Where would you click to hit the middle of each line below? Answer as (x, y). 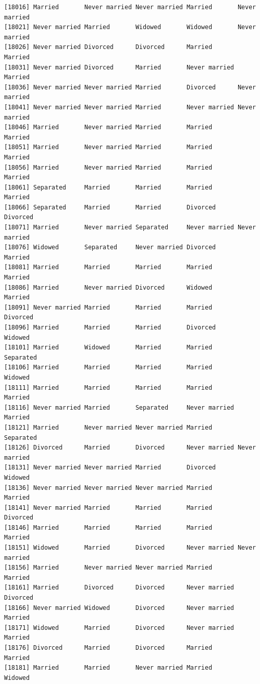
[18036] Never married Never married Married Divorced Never (130, 87)
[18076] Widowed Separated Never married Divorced (110, 247)
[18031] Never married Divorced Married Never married (119, 67)
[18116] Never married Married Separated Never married (119, 407)
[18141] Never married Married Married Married (108, 508)
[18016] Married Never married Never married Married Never (130, 7)
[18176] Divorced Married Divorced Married (108, 648)
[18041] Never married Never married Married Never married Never (130, 107)
